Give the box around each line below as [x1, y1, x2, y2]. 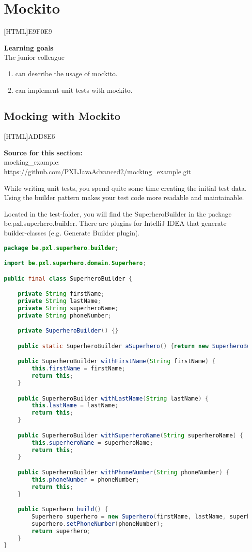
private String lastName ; [17, 298, 101, 305]
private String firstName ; [17, 290, 105, 298]
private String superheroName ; [17, 304, 119, 312]
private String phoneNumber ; [17, 312, 111, 319]
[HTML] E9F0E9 [4, 26, 52, 36]
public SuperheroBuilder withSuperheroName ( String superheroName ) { [17, 432, 244, 439]
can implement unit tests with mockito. [15, 84, 133, 95]
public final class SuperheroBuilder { [4, 275, 132, 282]
